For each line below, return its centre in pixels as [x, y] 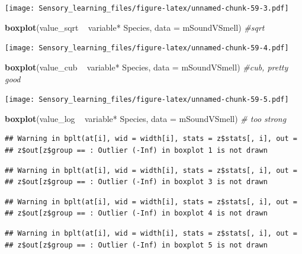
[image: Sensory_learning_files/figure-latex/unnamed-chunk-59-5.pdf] [147, 100]
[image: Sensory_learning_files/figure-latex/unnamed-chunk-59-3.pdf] [147, 8]
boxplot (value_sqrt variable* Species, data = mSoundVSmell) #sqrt [135, 27]
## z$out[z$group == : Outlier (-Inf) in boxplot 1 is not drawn [136, 150]
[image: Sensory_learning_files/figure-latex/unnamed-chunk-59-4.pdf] [147, 48]
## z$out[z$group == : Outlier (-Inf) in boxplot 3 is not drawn [136, 182]
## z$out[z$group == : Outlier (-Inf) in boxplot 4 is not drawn [136, 213]
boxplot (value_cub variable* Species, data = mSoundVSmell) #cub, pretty [147, 67]
